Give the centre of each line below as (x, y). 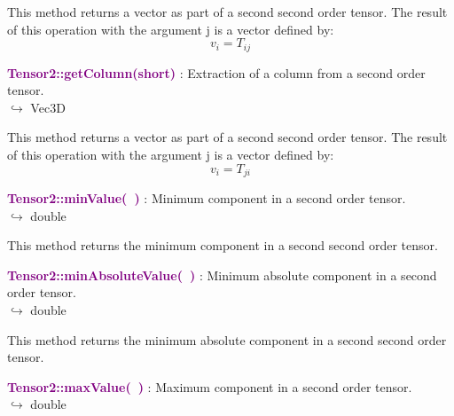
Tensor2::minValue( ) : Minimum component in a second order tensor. (207, 198)
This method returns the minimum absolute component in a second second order (227, 339)
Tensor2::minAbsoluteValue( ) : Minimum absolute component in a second (222, 275)
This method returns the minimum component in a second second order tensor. (223, 245)
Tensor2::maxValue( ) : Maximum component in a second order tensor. (210, 386)
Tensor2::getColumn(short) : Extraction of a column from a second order (216, 72)
